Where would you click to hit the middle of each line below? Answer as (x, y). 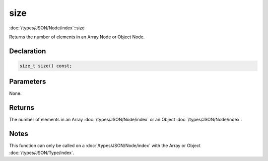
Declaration (28, 51)
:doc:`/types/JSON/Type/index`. (42, 153)
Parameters (28, 82)
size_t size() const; (46, 66)
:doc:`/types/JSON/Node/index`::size (47, 28)
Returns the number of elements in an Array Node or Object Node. (77, 37)
